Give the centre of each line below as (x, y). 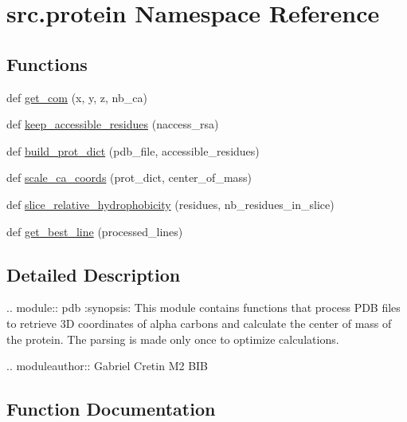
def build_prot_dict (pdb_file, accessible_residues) (133, 150)
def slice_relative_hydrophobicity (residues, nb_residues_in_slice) (170, 204)
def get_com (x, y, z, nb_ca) (77, 97)
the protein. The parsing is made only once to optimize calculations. (173, 339)
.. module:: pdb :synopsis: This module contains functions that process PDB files (203, 308)
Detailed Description (94, 274)
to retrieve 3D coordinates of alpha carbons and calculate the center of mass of (199, 323)
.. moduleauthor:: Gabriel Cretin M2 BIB (108, 366)
